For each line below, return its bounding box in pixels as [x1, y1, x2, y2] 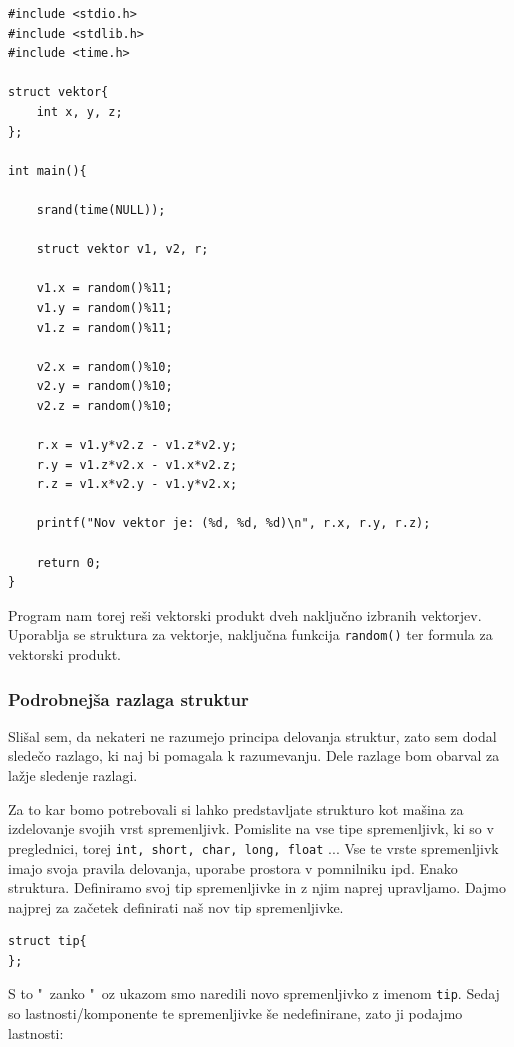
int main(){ [8, 163, 87, 178]
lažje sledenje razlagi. [8, 765, 138, 786]
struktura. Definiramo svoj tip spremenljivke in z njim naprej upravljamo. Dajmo [8, 877, 506, 898]
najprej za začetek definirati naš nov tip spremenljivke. [8, 896, 344, 917]
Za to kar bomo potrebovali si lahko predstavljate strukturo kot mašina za [8, 798, 464, 819]
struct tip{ [8, 934, 87, 949]
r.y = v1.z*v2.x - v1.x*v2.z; [36, 457, 238, 472]
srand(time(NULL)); [36, 202, 166, 217]
